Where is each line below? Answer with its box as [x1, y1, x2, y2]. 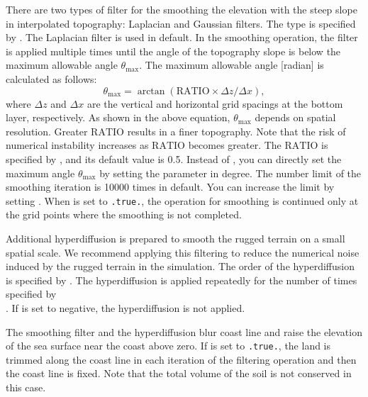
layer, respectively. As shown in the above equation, [6, 110, 230, 125]
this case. [6, 379, 46, 394]
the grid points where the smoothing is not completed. [6, 207, 242, 222]
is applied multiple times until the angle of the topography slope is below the [6, 43, 341, 58]
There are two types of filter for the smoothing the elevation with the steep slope [6, 2, 357, 16]
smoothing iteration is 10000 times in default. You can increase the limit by [6, 179, 335, 194]
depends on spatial [255, 110, 336, 125]
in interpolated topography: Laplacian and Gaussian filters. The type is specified [6, 16, 356, 30]
